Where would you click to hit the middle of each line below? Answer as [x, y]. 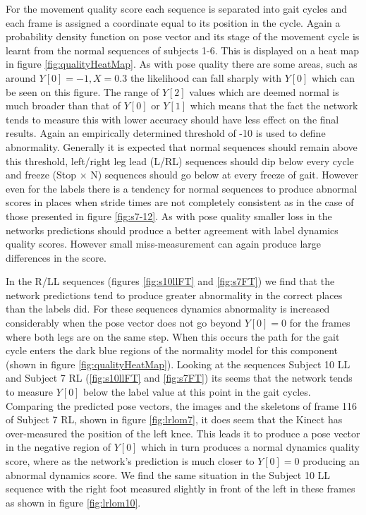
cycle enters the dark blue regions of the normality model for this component [172, 350]
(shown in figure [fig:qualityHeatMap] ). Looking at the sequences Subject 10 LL [178, 364]
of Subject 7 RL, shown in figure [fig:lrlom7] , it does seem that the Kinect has [174, 419]
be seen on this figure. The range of [83, 91]
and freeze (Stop [41, 175]
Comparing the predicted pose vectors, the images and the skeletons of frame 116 [181, 405]
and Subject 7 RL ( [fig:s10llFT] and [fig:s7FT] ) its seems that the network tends [179, 378]
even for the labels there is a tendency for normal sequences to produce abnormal [182, 188]
